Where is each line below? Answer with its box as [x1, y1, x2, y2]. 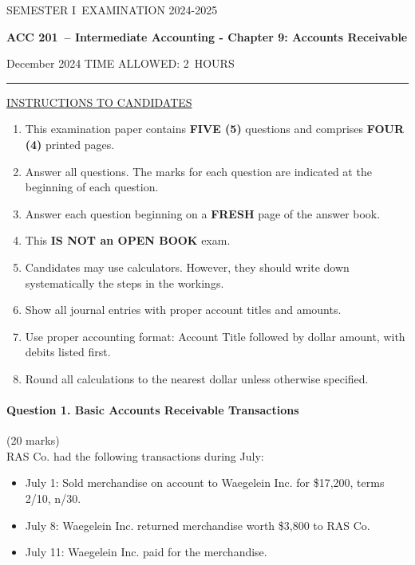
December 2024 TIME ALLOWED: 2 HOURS [6, 55, 235, 72]
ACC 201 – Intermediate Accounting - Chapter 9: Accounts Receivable [6, 28, 408, 45]
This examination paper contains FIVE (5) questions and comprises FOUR [25, 120, 404, 137]
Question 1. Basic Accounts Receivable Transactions [6, 402, 299, 418]
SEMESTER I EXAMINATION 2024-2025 [6, 2, 218, 18]
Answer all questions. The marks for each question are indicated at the [25, 163, 372, 179]
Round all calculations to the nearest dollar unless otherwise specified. [25, 370, 369, 386]
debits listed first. [25, 343, 111, 360]
